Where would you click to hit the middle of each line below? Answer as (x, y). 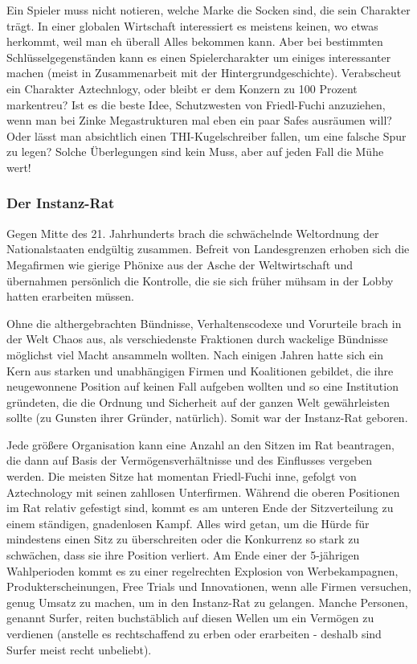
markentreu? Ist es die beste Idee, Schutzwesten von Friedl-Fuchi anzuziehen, (196, 104)
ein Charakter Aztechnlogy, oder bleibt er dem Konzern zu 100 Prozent (182, 88)
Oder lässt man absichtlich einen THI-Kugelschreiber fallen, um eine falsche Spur (206, 135)
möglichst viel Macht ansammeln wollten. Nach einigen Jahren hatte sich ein (195, 354)
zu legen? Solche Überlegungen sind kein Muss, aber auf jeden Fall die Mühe (195, 152)
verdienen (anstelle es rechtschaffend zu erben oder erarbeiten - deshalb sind (194, 633)
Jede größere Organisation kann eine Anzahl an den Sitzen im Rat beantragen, (200, 444)
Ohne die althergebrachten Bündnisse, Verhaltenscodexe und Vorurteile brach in (204, 323)
